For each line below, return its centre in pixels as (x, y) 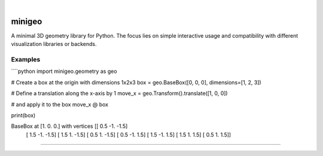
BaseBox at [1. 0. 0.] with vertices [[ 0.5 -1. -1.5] (69, 126)
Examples (26, 60)
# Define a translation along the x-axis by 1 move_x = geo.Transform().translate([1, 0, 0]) (119, 93)
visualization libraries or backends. (54, 44)
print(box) (23, 115)
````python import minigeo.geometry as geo (64, 71)
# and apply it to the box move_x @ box (60, 104)
